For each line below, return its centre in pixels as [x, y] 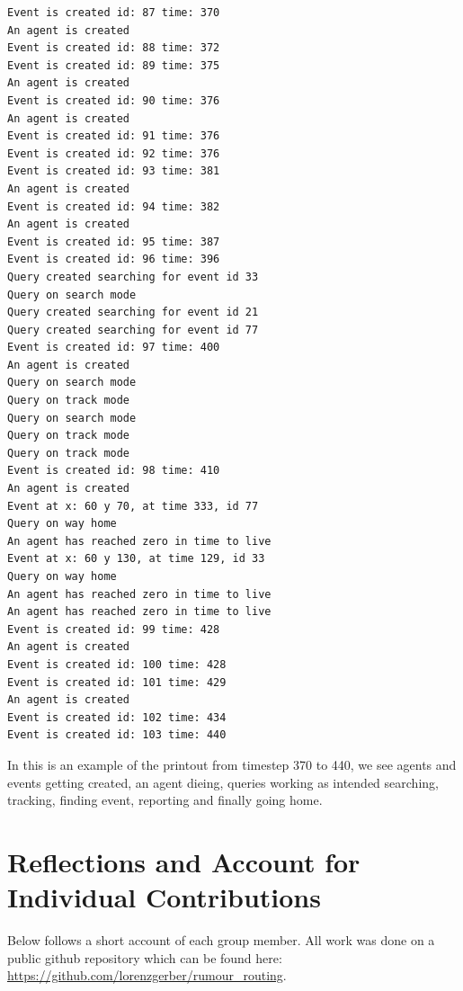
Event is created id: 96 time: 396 [114, 259]
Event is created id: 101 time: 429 [117, 682]
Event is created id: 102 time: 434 [117, 717]
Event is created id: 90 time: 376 [114, 100]
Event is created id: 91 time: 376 [114, 136]
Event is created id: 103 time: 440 [117, 735]
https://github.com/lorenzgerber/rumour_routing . [147, 975]
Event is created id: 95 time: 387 [114, 241]
